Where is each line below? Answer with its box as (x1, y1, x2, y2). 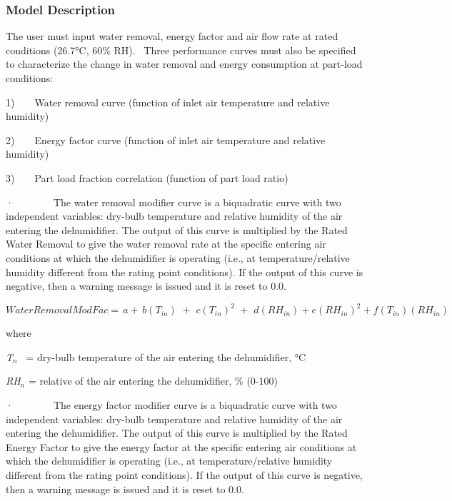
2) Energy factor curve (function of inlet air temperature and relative (6, 132, 326, 147)
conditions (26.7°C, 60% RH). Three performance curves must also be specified (6, 42, 356, 57)
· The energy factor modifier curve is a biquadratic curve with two (6, 398, 337, 412)
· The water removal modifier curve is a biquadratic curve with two (6, 194, 341, 209)
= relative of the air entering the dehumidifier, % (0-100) (28, 373, 278, 388)
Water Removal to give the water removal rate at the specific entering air (6, 236, 326, 251)
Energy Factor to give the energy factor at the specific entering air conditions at (6, 439, 357, 454)
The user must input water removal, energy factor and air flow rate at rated (6, 29, 338, 44)
